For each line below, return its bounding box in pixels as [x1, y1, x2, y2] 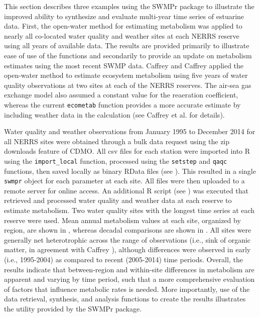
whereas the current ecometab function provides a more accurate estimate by [4, 99, 241, 110]
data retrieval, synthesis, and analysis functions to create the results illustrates [4, 293, 246, 304]
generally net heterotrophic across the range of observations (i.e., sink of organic [4, 234, 251, 245]
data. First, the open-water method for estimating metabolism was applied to [4, 21, 242, 31]
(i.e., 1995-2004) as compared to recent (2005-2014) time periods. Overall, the [4, 254, 243, 265]
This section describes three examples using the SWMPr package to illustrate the [4, 1, 254, 11]
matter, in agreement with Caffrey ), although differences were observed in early [4, 244, 251, 255]
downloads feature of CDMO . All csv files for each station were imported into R [4, 146, 250, 156]
